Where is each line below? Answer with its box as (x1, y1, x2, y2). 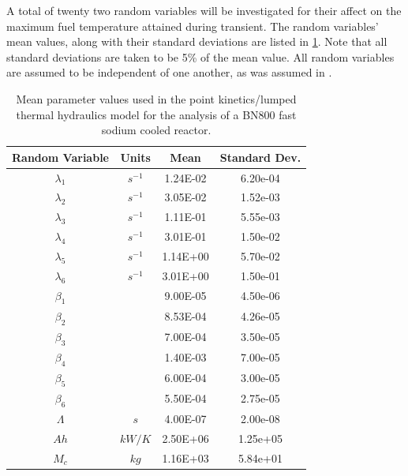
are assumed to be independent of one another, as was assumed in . (6, 64, 332, 81)
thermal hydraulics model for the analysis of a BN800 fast (16, 106, 297, 122)
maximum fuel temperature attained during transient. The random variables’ (6, 17, 379, 34)
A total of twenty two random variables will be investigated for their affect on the (6, 2, 402, 18)
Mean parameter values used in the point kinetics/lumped (16, 90, 297, 107)
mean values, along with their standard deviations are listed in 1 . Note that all (6, 33, 387, 50)
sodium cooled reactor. (101, 122, 211, 138)
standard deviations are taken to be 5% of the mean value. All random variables (6, 48, 395, 65)
